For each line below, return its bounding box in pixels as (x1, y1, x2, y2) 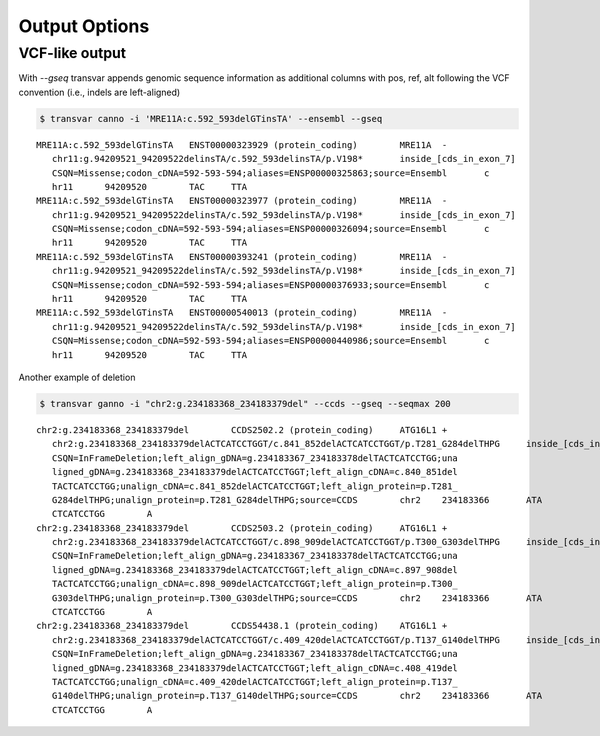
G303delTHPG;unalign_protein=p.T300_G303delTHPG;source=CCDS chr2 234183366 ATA (51, 592, 543, 604)
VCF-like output (18, 44, 127, 62)
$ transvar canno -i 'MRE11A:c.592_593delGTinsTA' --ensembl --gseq (39, 113, 383, 124)
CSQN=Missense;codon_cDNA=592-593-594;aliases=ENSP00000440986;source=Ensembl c (51, 335, 490, 347)
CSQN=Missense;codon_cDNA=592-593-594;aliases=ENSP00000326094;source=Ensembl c (51, 223, 490, 235)
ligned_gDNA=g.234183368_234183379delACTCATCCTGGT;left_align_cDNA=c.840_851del (51, 466, 459, 478)
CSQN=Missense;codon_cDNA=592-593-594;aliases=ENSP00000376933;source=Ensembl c (51, 279, 490, 290)
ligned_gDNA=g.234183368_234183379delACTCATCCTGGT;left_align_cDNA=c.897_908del (51, 564, 459, 575)
